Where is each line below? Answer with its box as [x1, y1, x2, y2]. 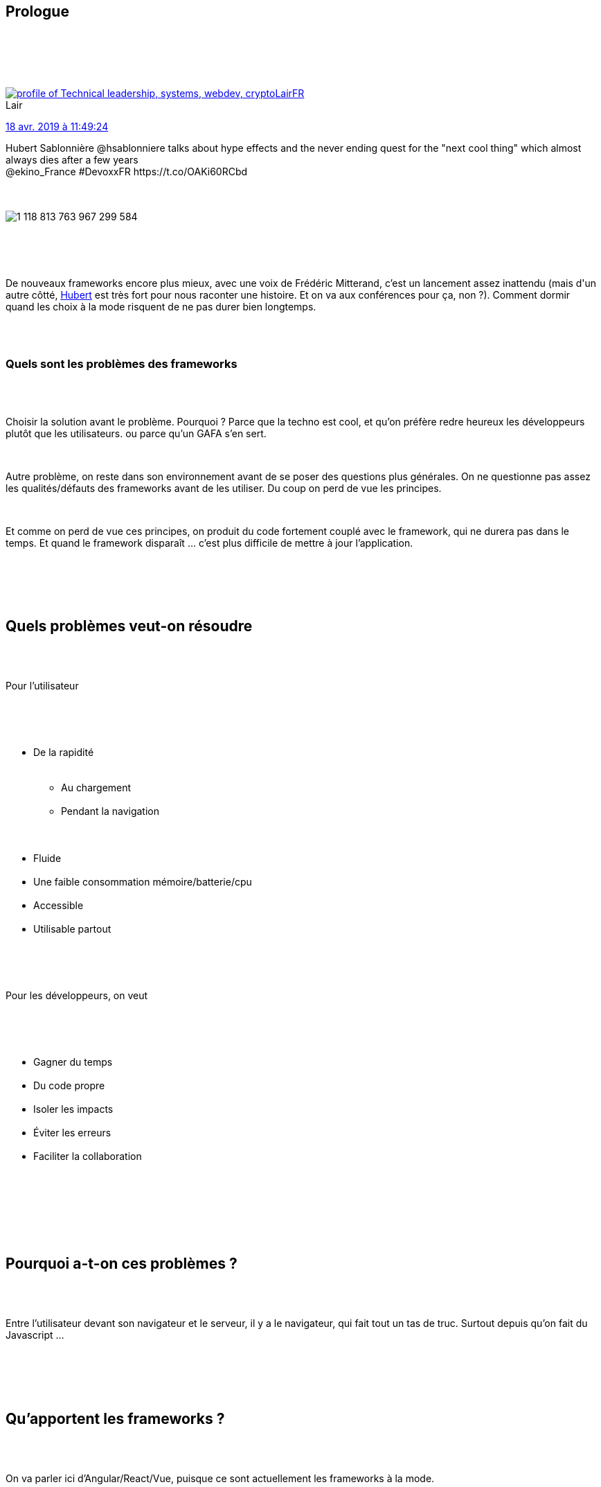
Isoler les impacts [33, 1103, 114, 1116]
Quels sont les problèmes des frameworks [6, 357, 237, 371]
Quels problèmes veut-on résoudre [6, 617, 253, 635]
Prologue [6, 3, 69, 21]
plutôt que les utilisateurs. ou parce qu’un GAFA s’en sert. [6, 427, 267, 439]
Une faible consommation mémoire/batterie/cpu [33, 876, 252, 888]
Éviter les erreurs [33, 1127, 111, 1139]
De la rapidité [33, 746, 94, 759]
